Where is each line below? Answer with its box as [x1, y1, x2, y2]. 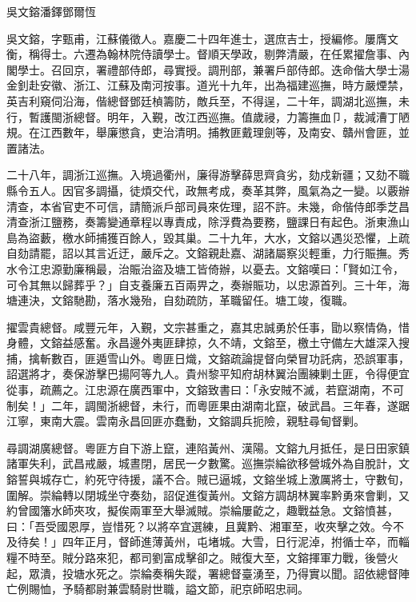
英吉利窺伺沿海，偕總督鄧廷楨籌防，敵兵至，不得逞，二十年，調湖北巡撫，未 [6, 92, 410, 109]
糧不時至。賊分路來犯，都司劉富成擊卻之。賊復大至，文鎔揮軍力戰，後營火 [6, 549, 398, 565]
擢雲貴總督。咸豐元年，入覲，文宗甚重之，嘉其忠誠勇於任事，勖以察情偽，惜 [6, 318, 410, 335]
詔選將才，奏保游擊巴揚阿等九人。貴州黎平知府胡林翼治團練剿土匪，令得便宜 [6, 365, 410, 382]
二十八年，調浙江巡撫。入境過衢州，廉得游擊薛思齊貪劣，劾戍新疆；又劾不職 [6, 166, 410, 183]
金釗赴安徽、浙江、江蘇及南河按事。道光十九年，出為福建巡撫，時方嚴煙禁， [6, 77, 410, 94]
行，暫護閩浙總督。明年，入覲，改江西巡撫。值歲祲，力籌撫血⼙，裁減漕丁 [6, 108, 398, 125]
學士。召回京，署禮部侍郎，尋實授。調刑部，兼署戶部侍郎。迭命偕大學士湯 [17, 61, 410, 78]
